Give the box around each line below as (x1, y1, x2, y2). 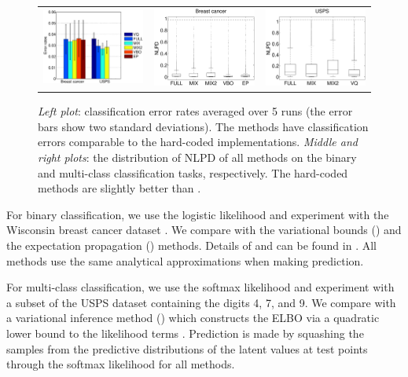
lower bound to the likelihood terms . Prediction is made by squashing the (6, 324, 364, 341)
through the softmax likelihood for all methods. (6, 356, 235, 372)
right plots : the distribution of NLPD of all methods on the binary (38, 148, 357, 165)
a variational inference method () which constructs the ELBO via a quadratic (6, 309, 380, 326)
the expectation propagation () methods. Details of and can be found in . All (6, 236, 377, 253)
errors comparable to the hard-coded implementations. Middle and (38, 134, 358, 150)
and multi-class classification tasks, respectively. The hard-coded (38, 164, 348, 181)
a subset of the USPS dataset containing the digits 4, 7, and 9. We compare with (6, 294, 396, 310)
